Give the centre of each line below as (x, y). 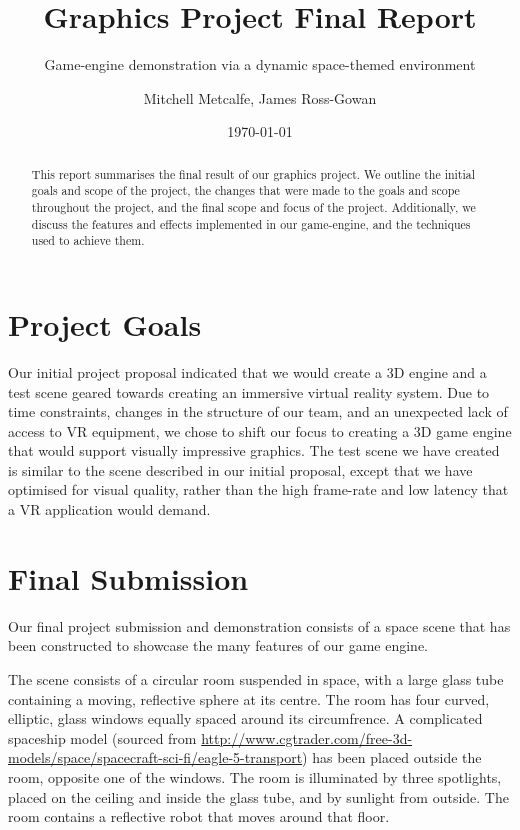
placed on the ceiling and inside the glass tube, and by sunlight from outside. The (258, 796)
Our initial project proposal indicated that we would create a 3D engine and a (247, 371)
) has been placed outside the (392, 757)
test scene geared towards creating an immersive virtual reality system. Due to (249, 391)
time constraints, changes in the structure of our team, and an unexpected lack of (258, 411)
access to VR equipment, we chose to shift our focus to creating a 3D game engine (260, 430)
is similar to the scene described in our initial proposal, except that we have (240, 469)
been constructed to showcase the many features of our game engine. (218, 645)
